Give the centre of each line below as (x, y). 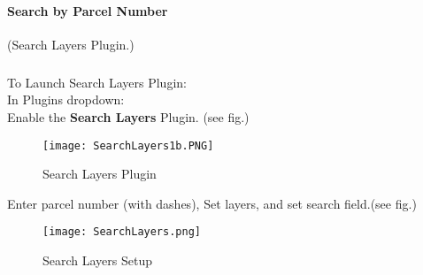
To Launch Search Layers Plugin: (97, 82)
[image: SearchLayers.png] (122, 232)
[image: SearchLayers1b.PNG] (128, 145)
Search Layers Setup (98, 260)
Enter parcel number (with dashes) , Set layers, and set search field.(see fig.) (212, 203)
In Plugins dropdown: (66, 99)
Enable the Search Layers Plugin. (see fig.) (128, 116)
